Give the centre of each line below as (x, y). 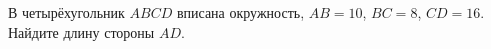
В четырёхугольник (66, 12)
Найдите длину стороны (81, 31)
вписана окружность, (240, 12)
